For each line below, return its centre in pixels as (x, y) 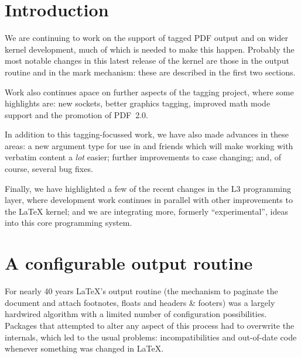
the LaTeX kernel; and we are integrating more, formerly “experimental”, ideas (146, 211)
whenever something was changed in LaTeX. (84, 348)
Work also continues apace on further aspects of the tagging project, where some (149, 92)
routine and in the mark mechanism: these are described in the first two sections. (150, 72)
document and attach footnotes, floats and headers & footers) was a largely (140, 302)
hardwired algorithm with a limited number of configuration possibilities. (136, 314)
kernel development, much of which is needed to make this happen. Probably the (150, 49)
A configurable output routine (129, 263)
